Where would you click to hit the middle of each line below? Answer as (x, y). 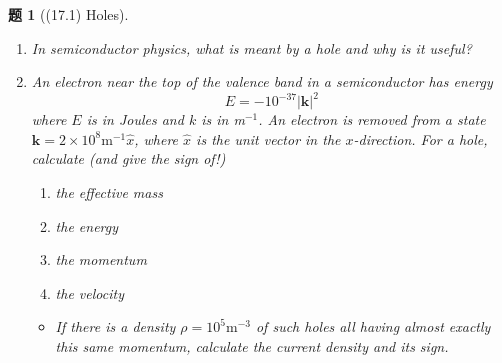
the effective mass (109, 192)
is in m (223, 119)
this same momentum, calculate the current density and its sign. (252, 346)
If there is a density (115, 326)
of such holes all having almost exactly (373, 326)
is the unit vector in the (268, 138)
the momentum (101, 259)
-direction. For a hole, (420, 138)
